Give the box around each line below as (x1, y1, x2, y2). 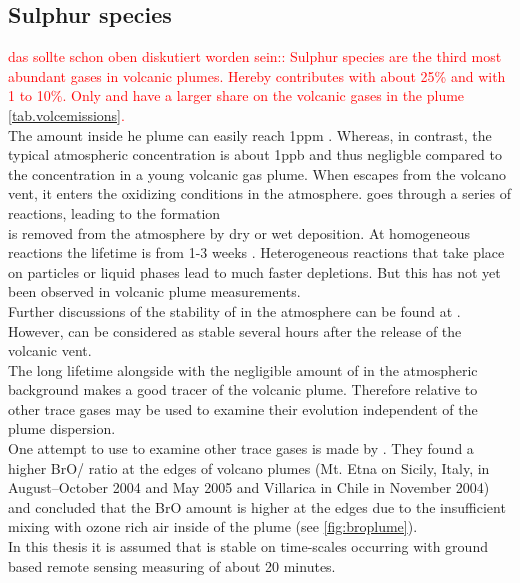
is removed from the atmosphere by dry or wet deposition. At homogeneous (8, 222, 471, 243)
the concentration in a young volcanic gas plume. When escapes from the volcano (8, 163, 507, 184)
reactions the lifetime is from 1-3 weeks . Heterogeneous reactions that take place (8, 242, 505, 263)
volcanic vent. (8, 340, 92, 361)
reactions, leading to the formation (8, 202, 221, 223)
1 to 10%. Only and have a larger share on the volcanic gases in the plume (8, 85, 465, 106)
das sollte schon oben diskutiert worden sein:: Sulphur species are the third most (8, 46, 502, 67)
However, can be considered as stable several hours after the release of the (8, 320, 462, 341)
